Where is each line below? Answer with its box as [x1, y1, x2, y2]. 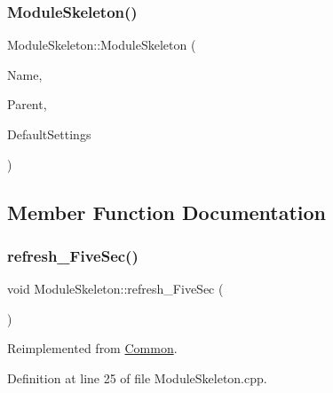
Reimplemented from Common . [7, 339, 178, 358]
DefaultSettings [7, 125, 91, 143]
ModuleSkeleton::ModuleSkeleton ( [7, 35, 196, 54]
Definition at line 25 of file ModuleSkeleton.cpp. [7, 368, 267, 387]
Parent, [7, 95, 47, 114]
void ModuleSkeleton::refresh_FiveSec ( [7, 279, 224, 298]
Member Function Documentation [7, 198, 327, 225]
